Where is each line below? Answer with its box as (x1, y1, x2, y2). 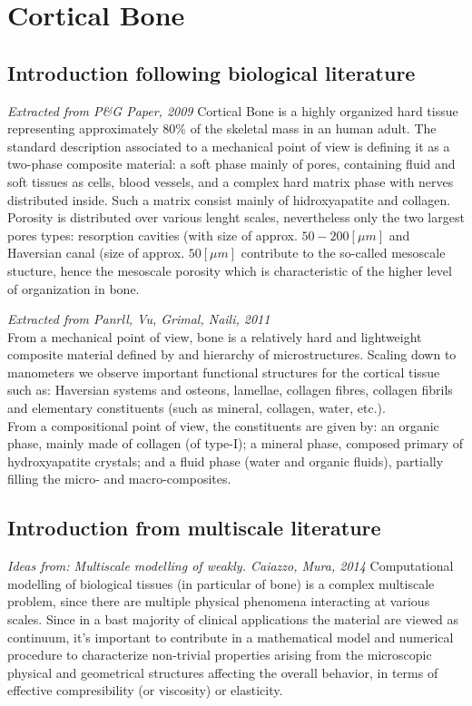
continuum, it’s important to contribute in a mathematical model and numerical (7, 627, 454, 646)
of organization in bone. (7, 279, 140, 298)
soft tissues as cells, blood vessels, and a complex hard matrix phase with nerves (7, 172, 454, 191)
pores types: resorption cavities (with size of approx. (7, 225, 298, 244)
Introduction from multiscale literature (7, 514, 381, 542)
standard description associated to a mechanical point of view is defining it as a (7, 136, 450, 155)
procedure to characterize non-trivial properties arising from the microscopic (7, 645, 432, 664)
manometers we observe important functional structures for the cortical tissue (7, 362, 440, 381)
